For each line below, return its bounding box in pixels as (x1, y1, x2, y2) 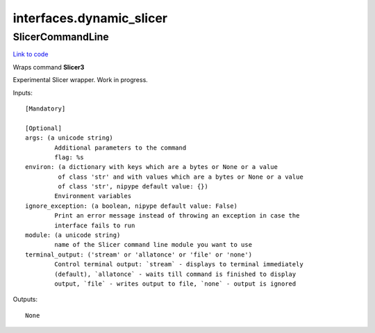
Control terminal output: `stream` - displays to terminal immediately (54, 261, 303, 268)
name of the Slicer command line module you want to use (54, 241, 253, 249)
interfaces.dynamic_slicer (12, 10, 168, 26)
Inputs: (12, 88, 33, 97)
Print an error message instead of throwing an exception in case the (54, 212, 300, 220)
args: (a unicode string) (25, 134, 114, 142)
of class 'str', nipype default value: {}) (58, 183, 208, 190)
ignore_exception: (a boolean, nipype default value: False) (25, 202, 237, 210)
